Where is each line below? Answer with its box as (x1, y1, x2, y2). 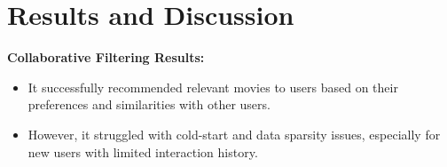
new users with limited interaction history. (27, 142, 258, 161)
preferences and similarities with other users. (27, 95, 271, 114)
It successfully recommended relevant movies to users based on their (27, 77, 398, 96)
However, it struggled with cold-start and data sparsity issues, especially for (27, 124, 441, 143)
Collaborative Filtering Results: (7, 48, 205, 67)
